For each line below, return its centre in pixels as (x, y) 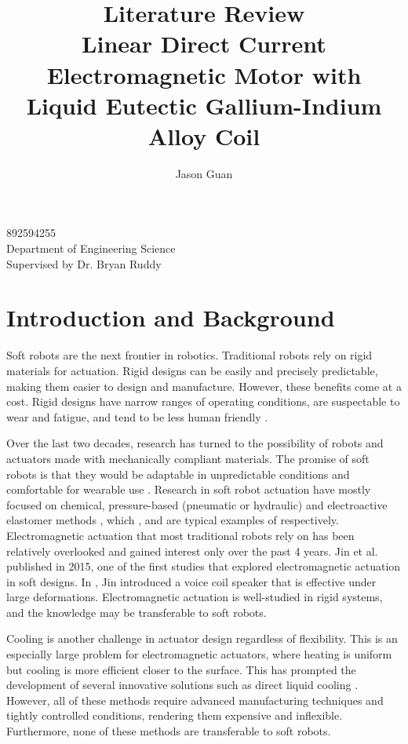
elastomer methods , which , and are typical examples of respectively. (173, 520)
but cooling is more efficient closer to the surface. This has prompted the (181, 669)
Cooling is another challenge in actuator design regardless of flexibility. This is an (202, 638)
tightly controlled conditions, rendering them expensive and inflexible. (175, 715)
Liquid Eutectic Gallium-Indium (204, 105)
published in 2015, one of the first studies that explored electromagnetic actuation (204, 566)
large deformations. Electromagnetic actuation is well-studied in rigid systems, (195, 597)
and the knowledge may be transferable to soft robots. (137, 612)
